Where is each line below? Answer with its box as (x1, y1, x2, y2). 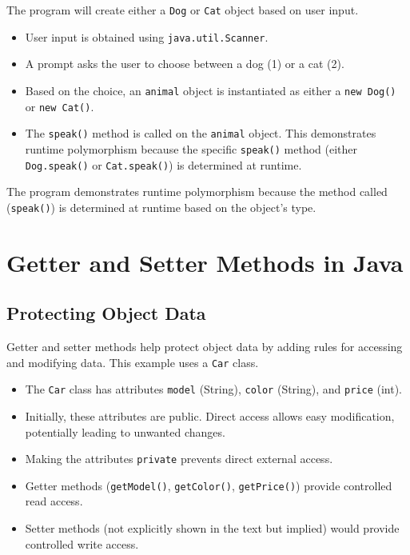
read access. (25, 493, 83, 509)
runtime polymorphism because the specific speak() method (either (25, 140, 358, 157)
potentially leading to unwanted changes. (25, 423, 225, 440)
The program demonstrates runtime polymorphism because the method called (6, 183, 388, 200)
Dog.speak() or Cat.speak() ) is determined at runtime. (25, 156, 302, 173)
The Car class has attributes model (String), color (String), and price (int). (25, 381, 402, 397)
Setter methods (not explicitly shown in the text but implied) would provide (25, 520, 400, 537)
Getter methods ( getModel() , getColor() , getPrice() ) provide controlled (25, 477, 392, 493)
